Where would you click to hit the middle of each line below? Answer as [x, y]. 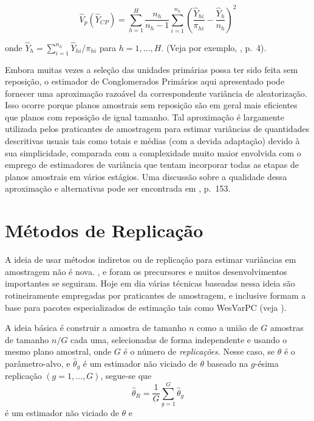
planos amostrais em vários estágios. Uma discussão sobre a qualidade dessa [146, 176]
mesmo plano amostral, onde [58, 351]
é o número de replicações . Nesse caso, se [199, 351]
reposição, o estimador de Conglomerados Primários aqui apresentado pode [145, 81]
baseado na [227, 363]
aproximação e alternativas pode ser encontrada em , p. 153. [118, 188]
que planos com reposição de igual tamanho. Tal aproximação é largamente [145, 117]
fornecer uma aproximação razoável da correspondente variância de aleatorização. [156, 93]
